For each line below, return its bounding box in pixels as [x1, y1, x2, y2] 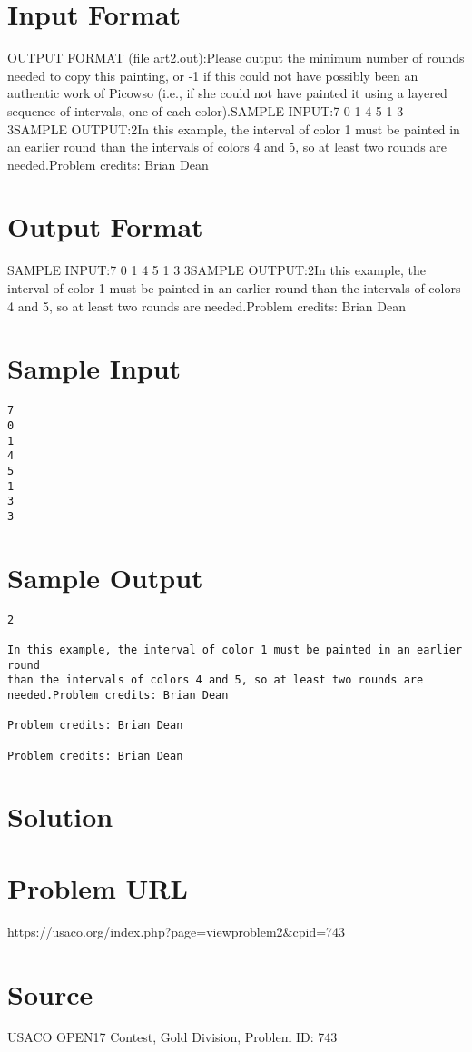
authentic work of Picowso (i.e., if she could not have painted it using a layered [7, 84, 447, 103]
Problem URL [7, 869, 188, 906]
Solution [7, 798, 113, 835]
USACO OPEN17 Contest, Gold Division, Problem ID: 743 [7, 1027, 338, 1047]
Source [7, 975, 93, 1012]
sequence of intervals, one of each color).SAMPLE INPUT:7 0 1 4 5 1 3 [7, 101, 404, 120]
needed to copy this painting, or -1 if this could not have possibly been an [7, 65, 418, 84]
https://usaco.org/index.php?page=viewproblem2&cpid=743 [7, 921, 346, 940]
